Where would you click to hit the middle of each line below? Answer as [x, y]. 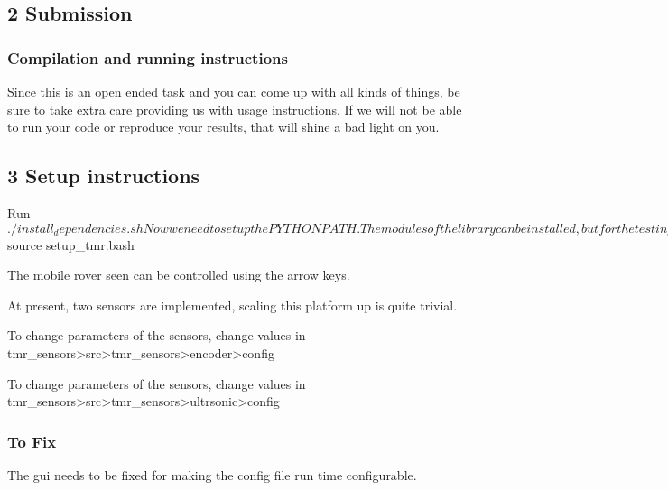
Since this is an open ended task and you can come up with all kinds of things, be [234, 91]
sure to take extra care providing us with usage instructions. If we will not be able [235, 109]
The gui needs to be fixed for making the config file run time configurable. [212, 474]
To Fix [32, 441]
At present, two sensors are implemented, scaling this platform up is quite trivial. [232, 305]
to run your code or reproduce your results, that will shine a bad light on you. [223, 127]
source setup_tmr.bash [71, 244]
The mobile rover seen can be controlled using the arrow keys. [179, 275]
